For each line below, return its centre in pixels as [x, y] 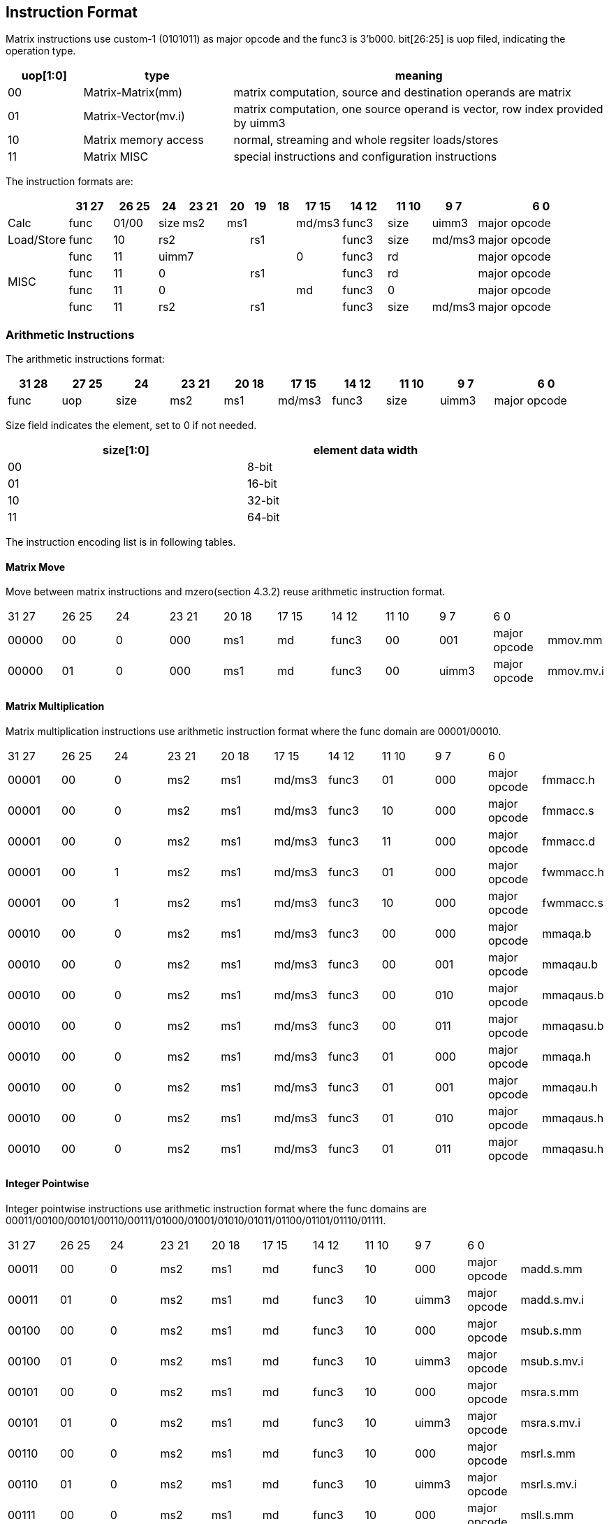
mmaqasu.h [573, 1148]
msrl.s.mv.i [549, 1484]
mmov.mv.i [576, 671]
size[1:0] [126, 450]
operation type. [41, 51]
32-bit [263, 501]
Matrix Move [36, 567]
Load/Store [37, 240]
